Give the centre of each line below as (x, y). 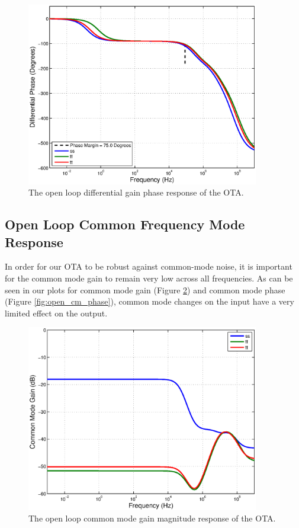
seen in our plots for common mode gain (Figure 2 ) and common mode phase (145, 289)
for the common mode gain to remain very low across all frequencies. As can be (149, 278)
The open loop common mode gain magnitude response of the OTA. (152, 518)
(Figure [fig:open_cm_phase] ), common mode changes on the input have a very (149, 301)
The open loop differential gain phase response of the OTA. (136, 192)
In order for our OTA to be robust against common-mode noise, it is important (149, 266)
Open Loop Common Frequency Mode (125, 224)
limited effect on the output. (56, 313)
